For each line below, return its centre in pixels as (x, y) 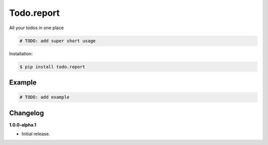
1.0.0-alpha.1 (23, 125)
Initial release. (36, 134)
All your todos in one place (36, 28)
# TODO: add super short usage (58, 41)
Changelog (27, 113)
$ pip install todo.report (52, 67)
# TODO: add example (44, 97)
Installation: (21, 53)
